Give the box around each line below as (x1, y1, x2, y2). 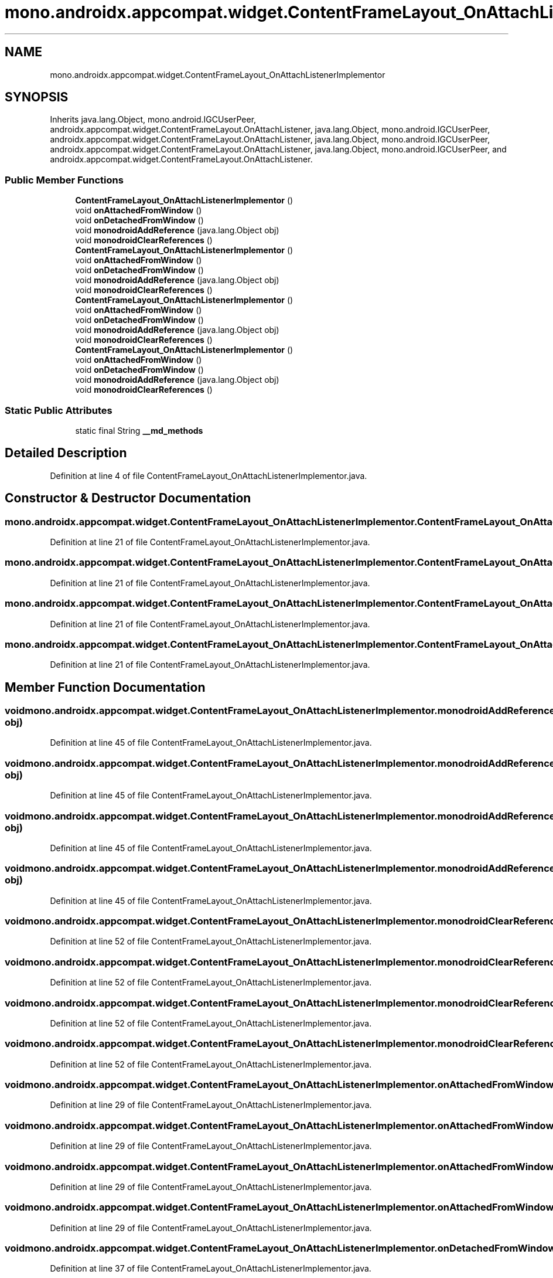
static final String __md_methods (75, 425, 203, 436)
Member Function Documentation (5, 679, 206, 695)
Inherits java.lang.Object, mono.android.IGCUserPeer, (50, 114, 257, 125)
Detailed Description (5, 446, 127, 461)
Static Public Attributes (5, 404, 112, 416)
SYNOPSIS (5, 90, 69, 105)
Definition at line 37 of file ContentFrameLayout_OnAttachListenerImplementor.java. (50, 1263, 371, 1274)
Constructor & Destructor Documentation (5, 491, 251, 506)
